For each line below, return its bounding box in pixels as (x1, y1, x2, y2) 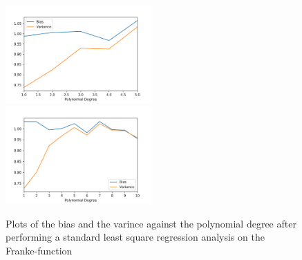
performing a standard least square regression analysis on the (6, 230, 265, 244)
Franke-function (6, 243, 73, 257)
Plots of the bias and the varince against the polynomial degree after (6, 216, 296, 230)
